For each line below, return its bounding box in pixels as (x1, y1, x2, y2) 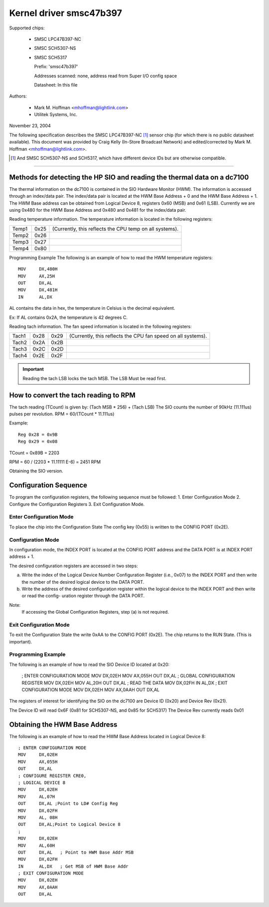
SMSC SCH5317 (34, 54, 67, 60)
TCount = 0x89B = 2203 (9, 450, 60, 456)
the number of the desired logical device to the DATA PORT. (21, 579, 144, 585)
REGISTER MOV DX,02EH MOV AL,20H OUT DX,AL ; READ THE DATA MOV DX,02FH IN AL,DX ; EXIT (21, 680, 228, 686)
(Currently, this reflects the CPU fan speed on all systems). (69, 333, 207, 340)
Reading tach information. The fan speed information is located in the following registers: (9, 324, 192, 329)
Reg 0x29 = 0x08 (18, 439, 58, 444)
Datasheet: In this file (34, 82, 78, 88)
